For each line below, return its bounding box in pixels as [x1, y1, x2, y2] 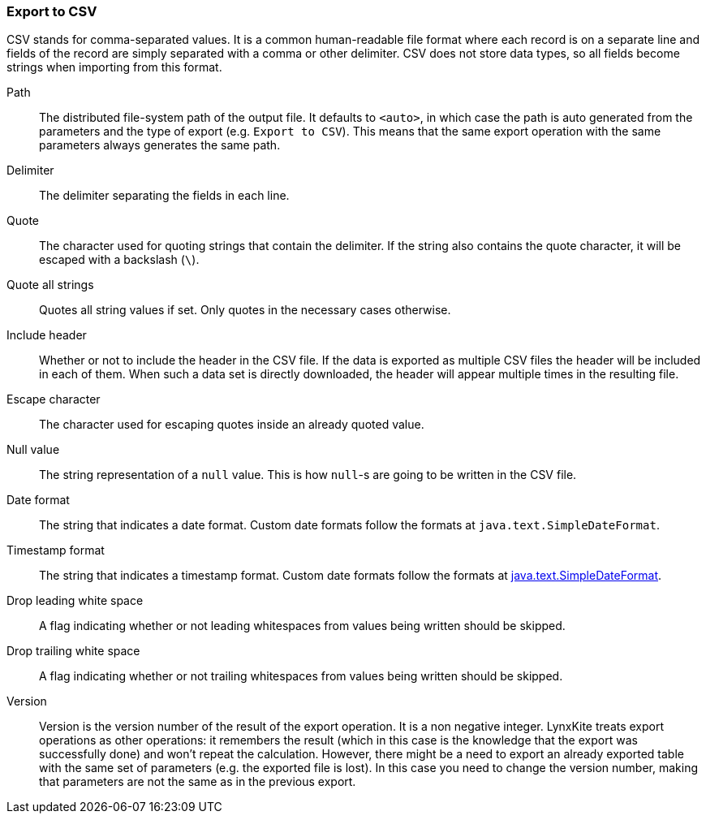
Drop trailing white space [6, 644, 140, 658]
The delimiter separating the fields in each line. [39, 188, 290, 203]
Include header [6, 328, 87, 343]
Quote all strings [6, 278, 94, 292]
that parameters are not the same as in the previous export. [39, 775, 356, 789]
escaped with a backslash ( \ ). [39, 252, 200, 267]
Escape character [6, 392, 101, 407]
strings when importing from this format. [6, 60, 222, 75]
